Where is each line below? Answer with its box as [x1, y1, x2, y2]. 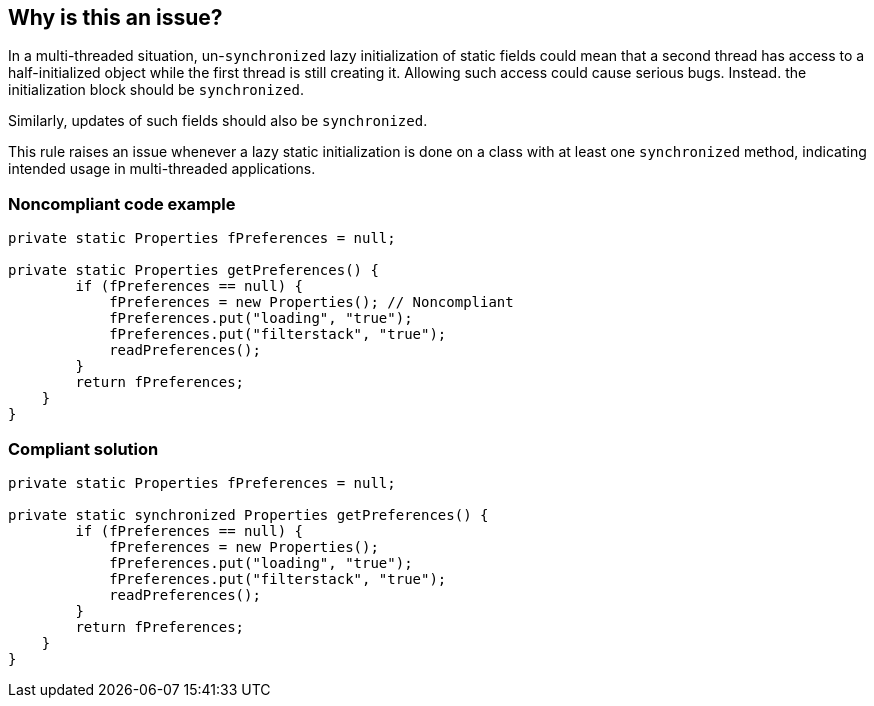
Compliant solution [8, 438, 159, 459]
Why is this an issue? [8, 5, 223, 30]
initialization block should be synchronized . [8, 81, 304, 99]
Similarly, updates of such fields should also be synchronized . [8, 112, 428, 130]
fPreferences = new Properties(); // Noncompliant [109, 294, 514, 311]
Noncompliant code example [8, 193, 236, 214]
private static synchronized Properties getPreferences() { [8, 506, 489, 523]
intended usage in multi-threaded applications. [8, 160, 316, 178]
